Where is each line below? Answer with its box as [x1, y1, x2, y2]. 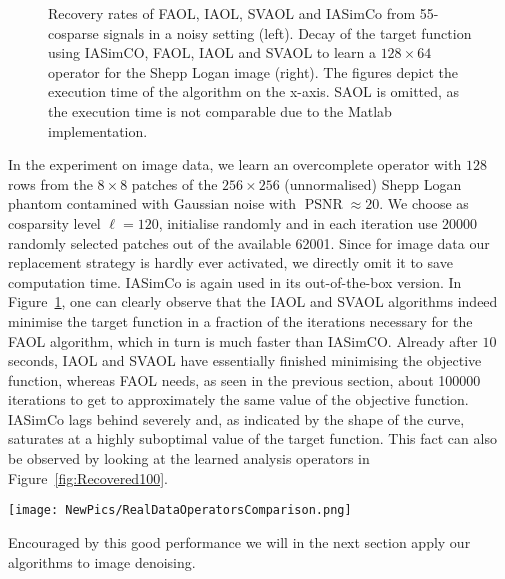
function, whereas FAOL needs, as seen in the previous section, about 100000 [8, 369, 481, 390]
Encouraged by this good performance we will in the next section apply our [8, 531, 471, 552]
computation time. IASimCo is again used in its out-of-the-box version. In [8, 271, 462, 292]
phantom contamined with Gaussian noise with [8, 193, 297, 214]
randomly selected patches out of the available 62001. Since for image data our [8, 232, 490, 253]
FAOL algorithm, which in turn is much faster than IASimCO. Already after [8, 330, 478, 351]
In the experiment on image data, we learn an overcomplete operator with [8, 154, 462, 175]
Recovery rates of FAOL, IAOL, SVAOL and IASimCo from [48, 3, 416, 23]
